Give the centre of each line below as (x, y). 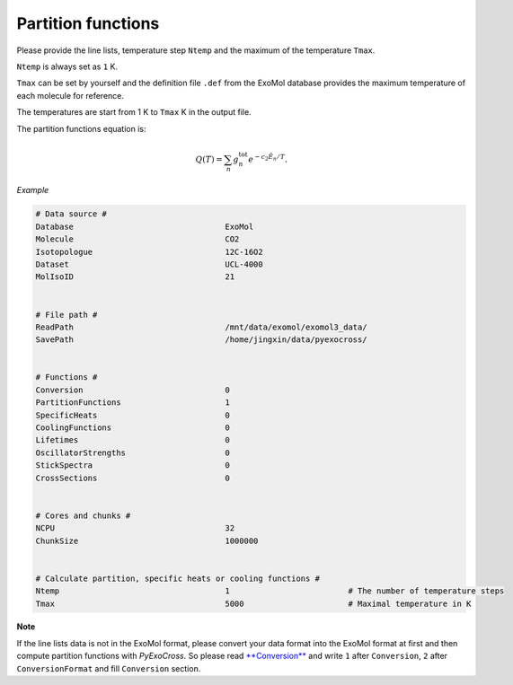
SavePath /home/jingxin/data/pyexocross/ (201, 340)
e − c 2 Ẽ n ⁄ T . (268, 158)
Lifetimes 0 (133, 440)
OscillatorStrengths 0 (133, 452)
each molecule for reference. (71, 95)
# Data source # (71, 214)
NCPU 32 (135, 528)
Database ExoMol (145, 226)
